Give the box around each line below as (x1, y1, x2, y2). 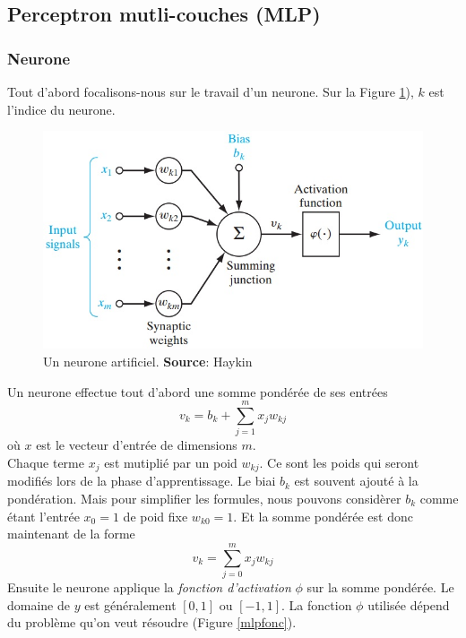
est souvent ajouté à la (294, 471, 419, 490)
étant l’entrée (7, 506, 80, 525)
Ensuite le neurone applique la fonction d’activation (7, 577, 291, 596)
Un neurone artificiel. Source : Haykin (43, 352, 253, 371)
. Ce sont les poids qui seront (259, 453, 419, 471)
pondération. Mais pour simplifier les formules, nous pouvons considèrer (7, 489, 401, 507)
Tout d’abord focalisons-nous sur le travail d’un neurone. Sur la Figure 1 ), (7, 82, 414, 100)
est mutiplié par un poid (104, 453, 237, 471)
